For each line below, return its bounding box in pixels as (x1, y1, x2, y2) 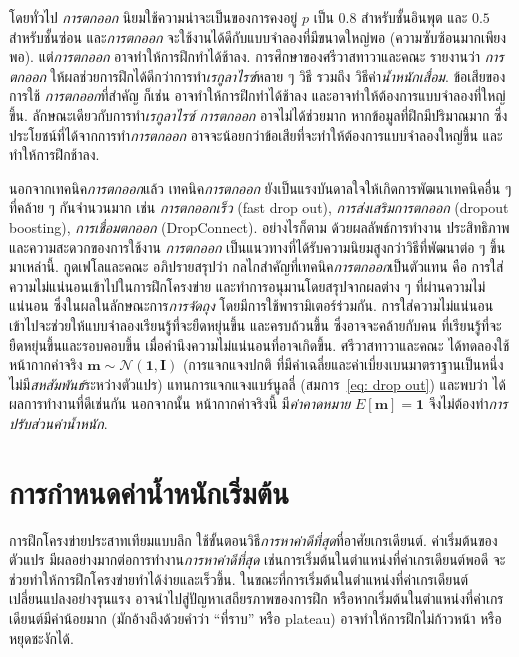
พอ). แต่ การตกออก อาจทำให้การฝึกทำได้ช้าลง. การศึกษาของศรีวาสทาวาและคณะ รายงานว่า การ (9, 46, 504, 67)
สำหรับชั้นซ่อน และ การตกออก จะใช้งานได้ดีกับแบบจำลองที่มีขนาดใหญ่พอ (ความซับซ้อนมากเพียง (9, 26, 507, 47)
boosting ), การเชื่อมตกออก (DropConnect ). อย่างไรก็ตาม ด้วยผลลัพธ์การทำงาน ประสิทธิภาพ (9, 216, 510, 237)
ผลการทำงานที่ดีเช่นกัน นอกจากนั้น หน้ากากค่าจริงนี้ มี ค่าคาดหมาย (9, 393, 351, 414)
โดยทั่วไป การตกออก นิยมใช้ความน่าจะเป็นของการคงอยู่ (9, 7, 298, 27)
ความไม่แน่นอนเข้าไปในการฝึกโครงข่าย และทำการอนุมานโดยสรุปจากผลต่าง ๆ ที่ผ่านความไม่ (9, 275, 486, 296)
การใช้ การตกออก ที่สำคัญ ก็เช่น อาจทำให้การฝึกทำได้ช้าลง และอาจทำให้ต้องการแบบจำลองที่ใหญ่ (9, 85, 506, 106)
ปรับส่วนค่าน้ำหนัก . (9, 412, 108, 433)
